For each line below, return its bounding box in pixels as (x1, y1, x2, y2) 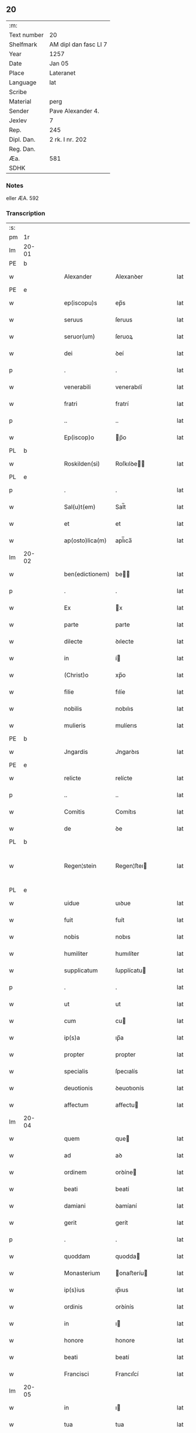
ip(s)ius (64, 1286, 85, 1294)
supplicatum (64, 966, 98, 974)
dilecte (64, 638, 83, 646)
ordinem (64, 1168, 87, 1176)
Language (9, 78, 37, 87)
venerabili (64, 383, 92, 391)
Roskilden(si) (64, 460, 100, 468)
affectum (64, 1101, 89, 1109)
